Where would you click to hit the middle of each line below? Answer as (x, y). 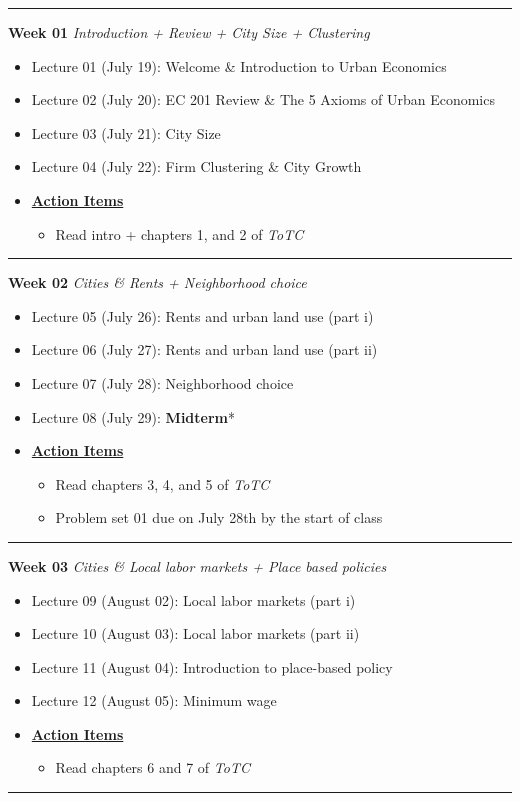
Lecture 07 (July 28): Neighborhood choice (162, 382)
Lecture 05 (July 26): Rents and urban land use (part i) (202, 315)
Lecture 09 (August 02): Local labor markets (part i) (193, 599)
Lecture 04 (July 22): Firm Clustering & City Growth (196, 166)
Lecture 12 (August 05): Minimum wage (154, 700)
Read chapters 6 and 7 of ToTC (152, 767)
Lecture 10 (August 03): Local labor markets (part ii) (195, 633)
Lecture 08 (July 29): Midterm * (133, 416)
